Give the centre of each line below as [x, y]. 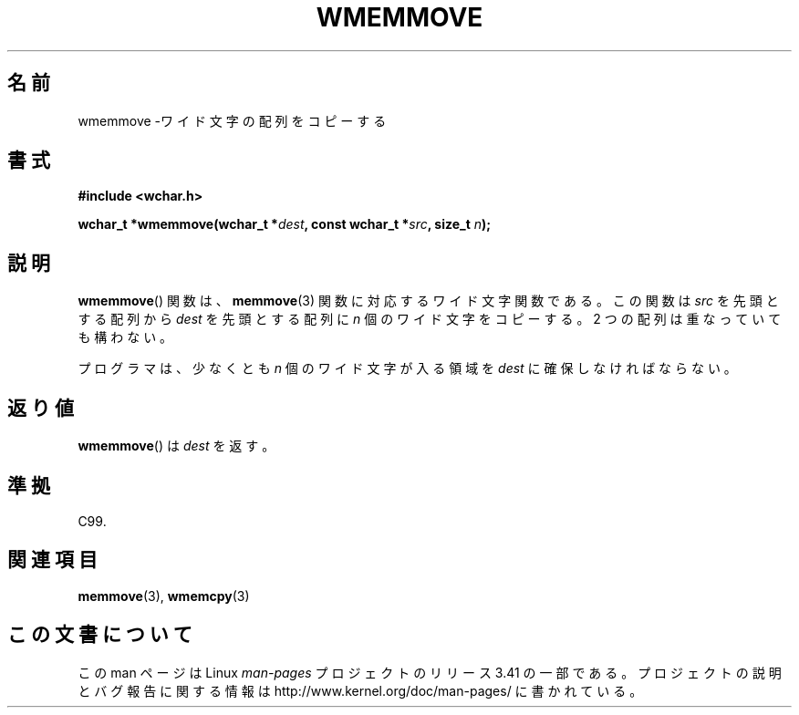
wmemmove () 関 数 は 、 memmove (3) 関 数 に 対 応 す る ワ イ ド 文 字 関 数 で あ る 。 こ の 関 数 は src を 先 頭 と [428, 301]
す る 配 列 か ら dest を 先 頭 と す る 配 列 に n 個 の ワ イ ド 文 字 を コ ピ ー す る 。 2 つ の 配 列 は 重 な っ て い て [430, 319]
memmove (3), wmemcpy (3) [164, 596]
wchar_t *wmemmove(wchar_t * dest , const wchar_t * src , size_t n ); [285, 224]
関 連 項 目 [52, 560]
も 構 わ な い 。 [125, 337]
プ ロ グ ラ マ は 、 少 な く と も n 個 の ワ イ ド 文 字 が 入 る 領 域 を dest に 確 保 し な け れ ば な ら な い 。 [407, 368]
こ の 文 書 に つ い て [100, 635]
